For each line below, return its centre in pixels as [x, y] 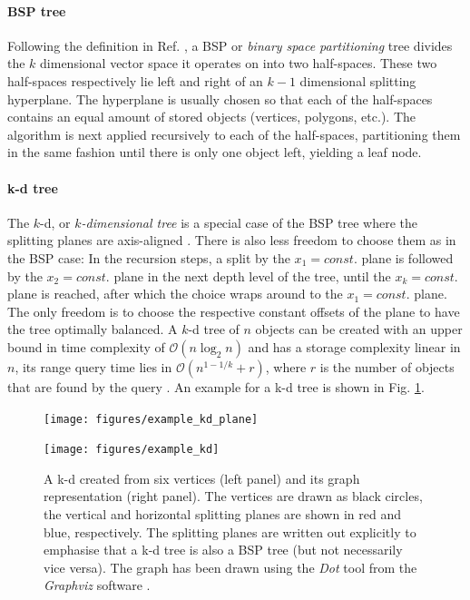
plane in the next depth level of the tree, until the [252, 275]
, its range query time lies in [93, 366]
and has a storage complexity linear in [354, 346]
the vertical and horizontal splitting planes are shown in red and [222, 514]
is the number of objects [387, 366]
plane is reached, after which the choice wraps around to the [175, 294]
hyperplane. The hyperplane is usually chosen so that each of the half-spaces [220, 98]
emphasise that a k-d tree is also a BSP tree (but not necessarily [223, 550]
